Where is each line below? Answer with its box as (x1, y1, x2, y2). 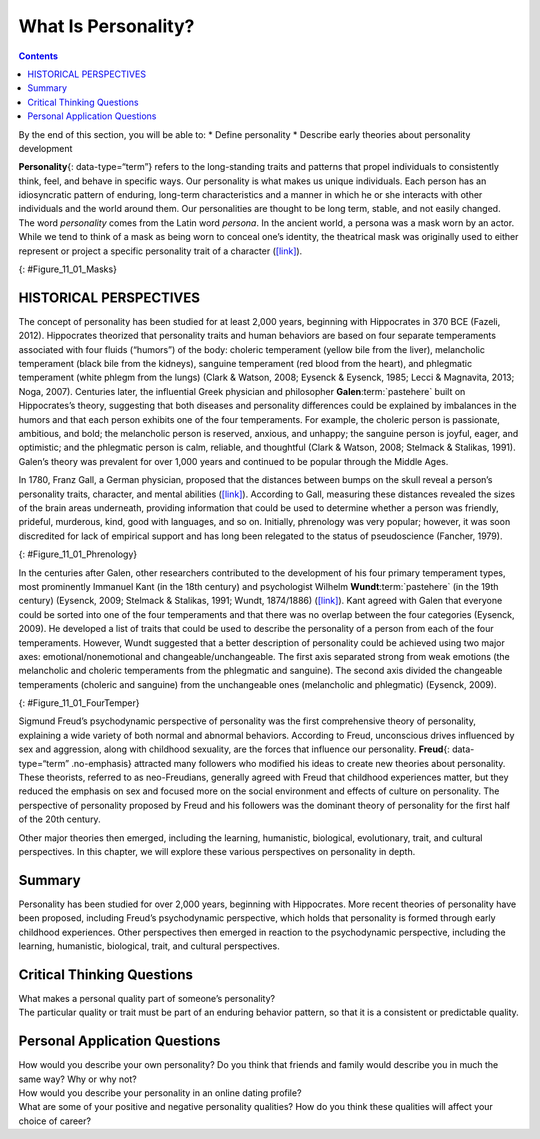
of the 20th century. (18, 813, 101, 825)
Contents (18, 50, 59, 62)
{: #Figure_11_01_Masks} (18, 263, 117, 275)
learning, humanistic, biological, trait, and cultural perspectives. (18, 940, 280, 952)
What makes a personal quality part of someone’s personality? (18, 992, 275, 1004)
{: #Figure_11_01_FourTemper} (18, 697, 140, 709)
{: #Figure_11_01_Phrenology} (18, 548, 138, 560)
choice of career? (18, 1115, 92, 1127)
